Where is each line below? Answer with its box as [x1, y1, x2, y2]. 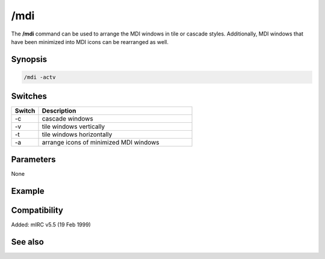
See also [11, 237, 45, 247]
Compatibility [11, 205, 63, 215]
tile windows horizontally [42, 130, 113, 139]
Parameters [11, 154, 56, 164]
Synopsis [11, 54, 48, 64]
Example [11, 186, 45, 196]
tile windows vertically [42, 122, 105, 131]
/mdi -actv [23, 73, 56, 81]
